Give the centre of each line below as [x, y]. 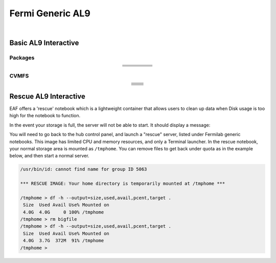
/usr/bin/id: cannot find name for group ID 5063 [84, 169]
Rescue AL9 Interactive [47, 96]
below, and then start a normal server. [49, 156]
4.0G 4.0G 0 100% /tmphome [64, 212]
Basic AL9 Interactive [44, 43]
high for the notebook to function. [45, 116]
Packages [22, 58]
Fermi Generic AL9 [50, 13]
